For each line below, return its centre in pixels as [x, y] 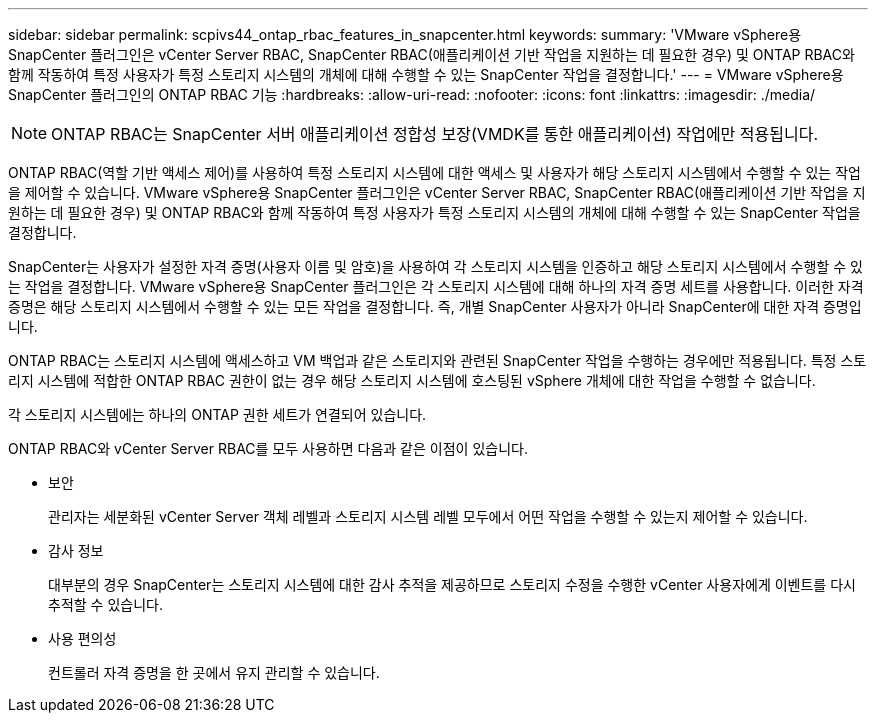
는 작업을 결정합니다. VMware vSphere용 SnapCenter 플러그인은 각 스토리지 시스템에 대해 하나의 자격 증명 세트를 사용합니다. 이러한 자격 [436, 286]
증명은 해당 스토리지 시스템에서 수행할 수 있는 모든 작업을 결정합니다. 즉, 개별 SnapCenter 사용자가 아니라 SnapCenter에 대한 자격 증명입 [435, 306]
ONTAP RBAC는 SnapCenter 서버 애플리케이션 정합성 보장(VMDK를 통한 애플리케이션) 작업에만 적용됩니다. [435, 134]
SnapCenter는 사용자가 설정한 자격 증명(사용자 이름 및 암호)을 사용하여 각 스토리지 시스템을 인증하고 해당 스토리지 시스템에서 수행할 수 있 [435, 266]
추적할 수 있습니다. [105, 604]
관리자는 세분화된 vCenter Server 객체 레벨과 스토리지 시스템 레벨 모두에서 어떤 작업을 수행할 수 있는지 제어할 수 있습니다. [428, 516]
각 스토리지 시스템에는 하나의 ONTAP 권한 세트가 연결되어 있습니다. [217, 414]
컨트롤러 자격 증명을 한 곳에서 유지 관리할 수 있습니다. [214, 672]
